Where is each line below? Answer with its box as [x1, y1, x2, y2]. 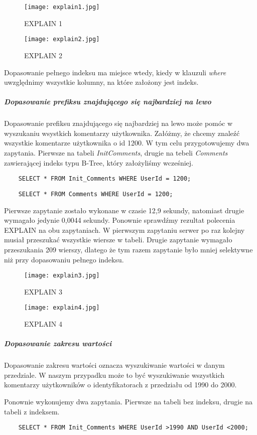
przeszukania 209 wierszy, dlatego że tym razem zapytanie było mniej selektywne [4, 244, 253, 254]
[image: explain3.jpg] [24, 272, 100, 279]
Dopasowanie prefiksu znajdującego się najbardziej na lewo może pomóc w [4, 118, 233, 128]
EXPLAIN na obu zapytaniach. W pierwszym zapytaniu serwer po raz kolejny [4, 224, 245, 235]
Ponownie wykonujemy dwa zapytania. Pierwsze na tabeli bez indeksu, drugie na [4, 396, 252, 406]
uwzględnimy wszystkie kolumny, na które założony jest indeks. [4, 77, 199, 87]
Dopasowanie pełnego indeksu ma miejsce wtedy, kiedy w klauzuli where [4, 67, 226, 77]
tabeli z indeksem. [4, 406, 60, 416]
